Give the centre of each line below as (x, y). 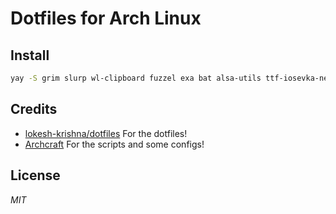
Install (30, 55)
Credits (34, 109)
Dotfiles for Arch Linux (106, 18)
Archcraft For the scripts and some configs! (114, 144)
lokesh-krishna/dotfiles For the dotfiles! (106, 133)
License (35, 175)
